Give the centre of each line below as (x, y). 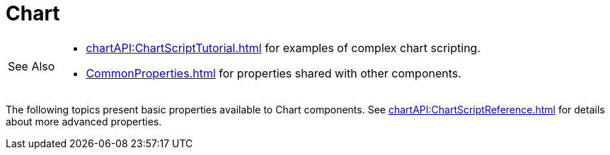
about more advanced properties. (84, 121)
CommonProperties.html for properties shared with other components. (274, 73)
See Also (31, 66)
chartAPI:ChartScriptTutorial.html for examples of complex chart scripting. (283, 48)
